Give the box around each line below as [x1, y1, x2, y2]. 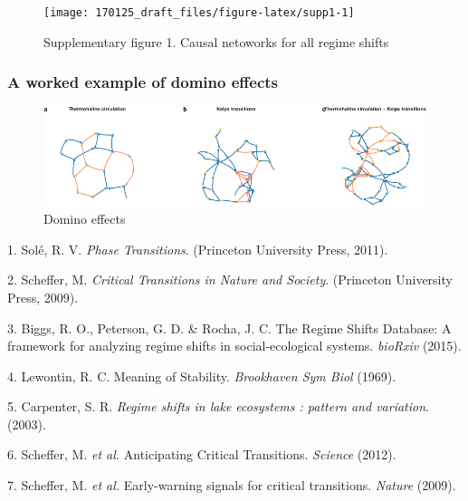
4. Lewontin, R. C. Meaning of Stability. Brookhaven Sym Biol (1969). [7, 366, 396, 385]
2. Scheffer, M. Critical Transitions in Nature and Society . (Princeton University [7, 270, 453, 289]
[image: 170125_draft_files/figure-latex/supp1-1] [43, 6, 355, 19]
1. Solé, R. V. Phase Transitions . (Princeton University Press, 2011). [7, 239, 388, 258]
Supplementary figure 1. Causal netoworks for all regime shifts [43, 32, 389, 51]
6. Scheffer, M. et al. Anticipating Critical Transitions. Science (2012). [7, 445, 396, 464]
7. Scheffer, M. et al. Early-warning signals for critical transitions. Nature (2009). [7, 476, 456, 495]
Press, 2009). [7, 287, 79, 306]
